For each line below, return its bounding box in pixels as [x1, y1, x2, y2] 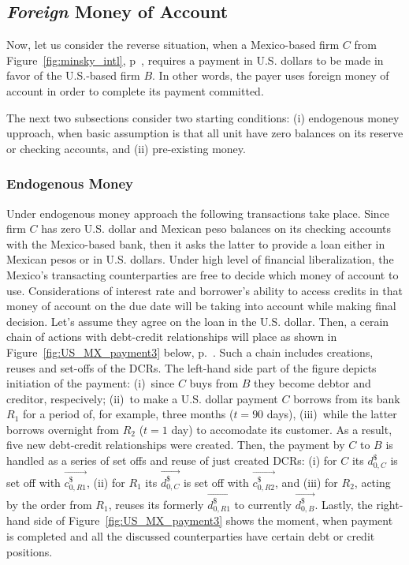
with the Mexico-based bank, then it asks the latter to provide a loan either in [6, 235, 385, 252]
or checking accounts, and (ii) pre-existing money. [6, 140, 246, 156]
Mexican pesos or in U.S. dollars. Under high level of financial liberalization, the [6, 251, 394, 268]
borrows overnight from [6, 421, 119, 437]
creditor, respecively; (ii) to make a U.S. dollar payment [6, 390, 278, 406]
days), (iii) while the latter [266, 406, 397, 422]
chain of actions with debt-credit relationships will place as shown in [6, 328, 337, 345]
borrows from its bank [293, 390, 400, 406]
